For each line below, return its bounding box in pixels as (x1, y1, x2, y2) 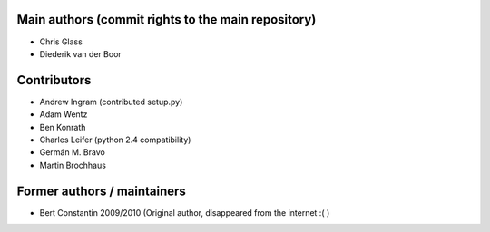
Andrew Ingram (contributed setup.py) (39, 96, 183, 107)
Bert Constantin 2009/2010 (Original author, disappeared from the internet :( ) (39, 207, 330, 217)
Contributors (16, 72, 92, 88)
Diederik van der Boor (39, 48, 122, 59)
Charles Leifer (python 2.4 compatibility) (39, 134, 191, 145)
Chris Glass (39, 36, 83, 47)
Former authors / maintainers (16, 183, 186, 198)
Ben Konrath (39, 121, 86, 132)
